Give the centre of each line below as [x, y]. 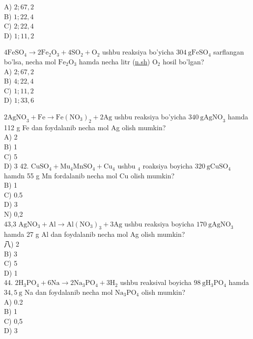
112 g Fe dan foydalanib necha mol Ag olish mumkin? [85, 127]
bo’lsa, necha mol [30, 61]
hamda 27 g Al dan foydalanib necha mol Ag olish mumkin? [95, 234]
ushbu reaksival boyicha [156, 282]
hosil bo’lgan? [183, 61]
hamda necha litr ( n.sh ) [114, 61]
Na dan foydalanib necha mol [69, 292]
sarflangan [229, 52]
